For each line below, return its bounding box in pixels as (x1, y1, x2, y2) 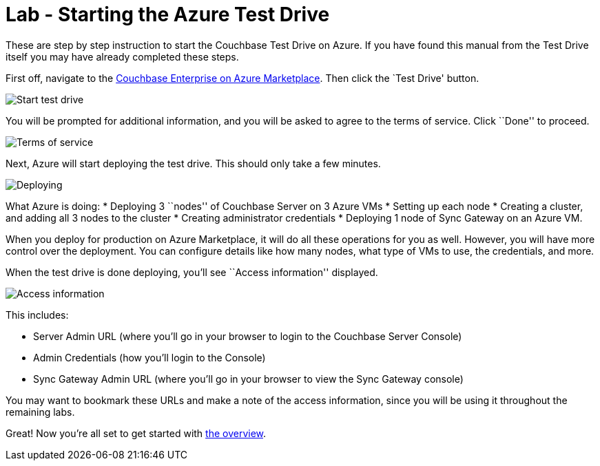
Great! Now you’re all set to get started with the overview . (6, 427, 267, 439)
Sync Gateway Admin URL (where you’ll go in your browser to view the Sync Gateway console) (33, 372, 464, 385)
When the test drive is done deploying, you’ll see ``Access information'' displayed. (6, 266, 378, 278)
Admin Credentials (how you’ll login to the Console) (33, 351, 266, 363)
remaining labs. (6, 405, 75, 418)
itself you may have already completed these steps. (6, 50, 239, 63)
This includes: (6, 308, 69, 321)
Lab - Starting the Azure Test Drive (6, 3, 330, 26)
